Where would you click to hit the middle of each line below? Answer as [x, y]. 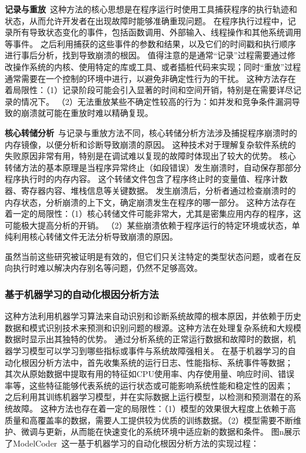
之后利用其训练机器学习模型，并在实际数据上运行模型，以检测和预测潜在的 [149, 397]
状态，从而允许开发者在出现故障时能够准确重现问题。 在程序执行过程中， [146, 20]
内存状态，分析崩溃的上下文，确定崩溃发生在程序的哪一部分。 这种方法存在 [150, 202]
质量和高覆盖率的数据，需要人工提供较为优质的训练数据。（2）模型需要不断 [149, 420]
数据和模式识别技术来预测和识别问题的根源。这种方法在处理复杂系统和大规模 [153, 327]
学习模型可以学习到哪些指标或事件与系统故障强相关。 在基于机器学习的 [150, 351]
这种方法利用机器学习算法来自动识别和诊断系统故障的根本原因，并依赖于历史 [153, 316]
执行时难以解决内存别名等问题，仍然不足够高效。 [107, 268]
